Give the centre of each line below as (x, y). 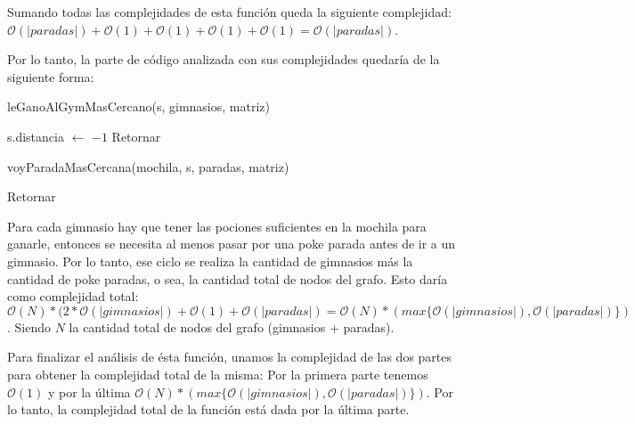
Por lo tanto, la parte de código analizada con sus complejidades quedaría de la (224, 59)
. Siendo (29, 326)
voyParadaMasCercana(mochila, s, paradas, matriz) (148, 166)
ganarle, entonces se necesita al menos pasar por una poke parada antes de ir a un (232, 244)
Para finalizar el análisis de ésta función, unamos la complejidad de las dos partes (230, 357)
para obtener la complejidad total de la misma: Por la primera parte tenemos (218, 374)
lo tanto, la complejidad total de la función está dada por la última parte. (208, 409)
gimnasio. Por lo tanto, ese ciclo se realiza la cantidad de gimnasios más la (210, 261)
